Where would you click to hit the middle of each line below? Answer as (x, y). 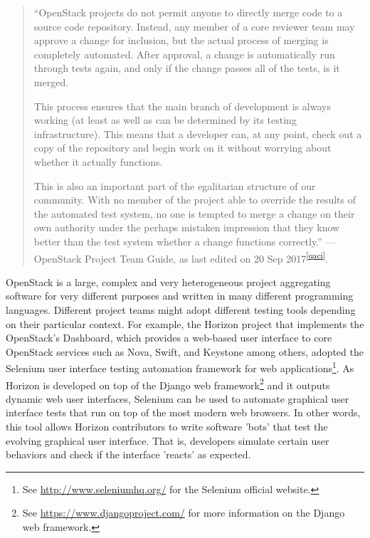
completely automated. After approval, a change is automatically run (184, 54)
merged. (51, 81)
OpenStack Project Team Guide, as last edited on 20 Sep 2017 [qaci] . (181, 257)
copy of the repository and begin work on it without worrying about (183, 148)
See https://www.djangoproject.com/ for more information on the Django (184, 513)
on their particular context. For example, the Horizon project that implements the (185, 323)
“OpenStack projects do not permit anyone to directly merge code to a (188, 12)
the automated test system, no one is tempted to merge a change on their (194, 213)
